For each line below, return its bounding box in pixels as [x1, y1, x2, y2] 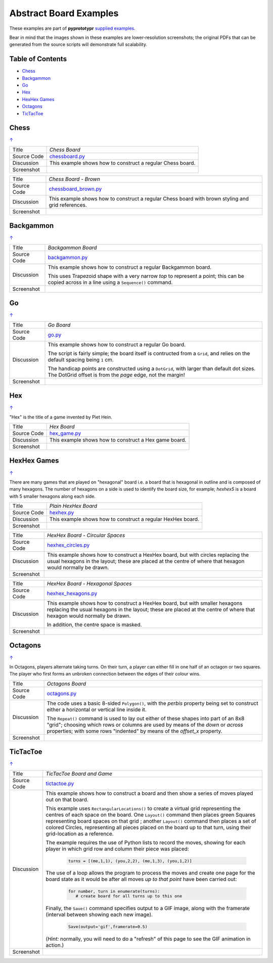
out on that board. [45, 796, 88, 803]
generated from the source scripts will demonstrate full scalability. [9, 41, 148, 47]
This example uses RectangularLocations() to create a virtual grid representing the [45, 805, 241, 812]
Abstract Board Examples [9, 8, 119, 19]
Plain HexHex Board [49, 503, 98, 510]
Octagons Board [47, 680, 86, 687]
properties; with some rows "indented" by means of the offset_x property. [47, 728, 222, 735]
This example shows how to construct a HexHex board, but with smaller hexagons [47, 600, 243, 607]
